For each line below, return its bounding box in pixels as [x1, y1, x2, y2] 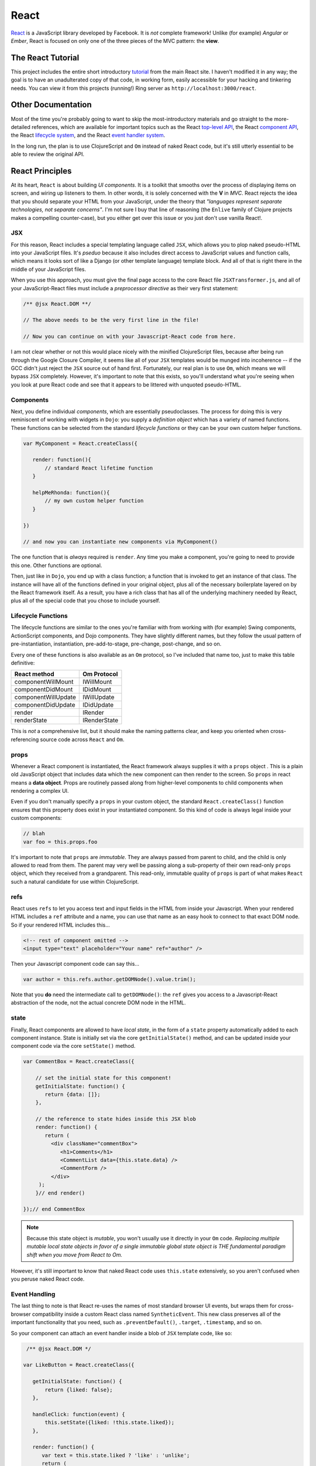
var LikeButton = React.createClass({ [23, 1362, 135, 1369]
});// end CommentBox [23, 1206, 85, 1213]
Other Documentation [11, 100, 92, 110]
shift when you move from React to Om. [26, 1251, 123, 1258]
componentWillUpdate [14, 693, 76, 701]
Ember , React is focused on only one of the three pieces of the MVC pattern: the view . [11, 37, 219, 44]
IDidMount [82, 686, 111, 694]
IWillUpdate [82, 693, 115, 701]
